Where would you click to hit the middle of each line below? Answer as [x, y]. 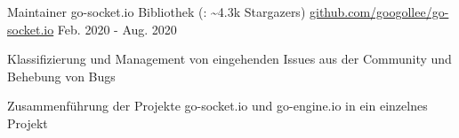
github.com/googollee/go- [379, 11]
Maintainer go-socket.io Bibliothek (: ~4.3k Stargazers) [157, 11]
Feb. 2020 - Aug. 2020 [117, 29]
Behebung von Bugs [61, 76]
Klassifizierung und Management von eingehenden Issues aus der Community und [229, 59]
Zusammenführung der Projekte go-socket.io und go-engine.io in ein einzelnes [217, 106]
